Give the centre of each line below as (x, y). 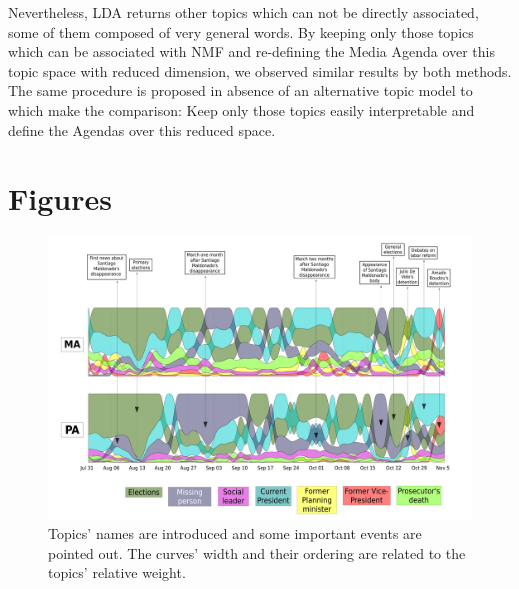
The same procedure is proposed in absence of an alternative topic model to (240, 90)
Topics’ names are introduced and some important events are (235, 533)
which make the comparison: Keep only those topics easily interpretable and (241, 109)
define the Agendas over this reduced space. (142, 129)
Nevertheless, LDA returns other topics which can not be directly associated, (243, 12)
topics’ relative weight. (117, 572)
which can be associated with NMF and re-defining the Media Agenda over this (252, 51)
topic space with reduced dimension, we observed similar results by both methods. (260, 70)
